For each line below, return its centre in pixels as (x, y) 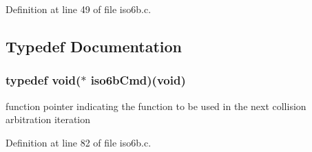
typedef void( (43, 80)
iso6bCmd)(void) (138, 80)
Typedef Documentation (94, 46)
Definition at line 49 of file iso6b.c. (79, 9)
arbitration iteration (48, 119)
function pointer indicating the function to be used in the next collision (156, 106)
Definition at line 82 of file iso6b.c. (79, 142)
